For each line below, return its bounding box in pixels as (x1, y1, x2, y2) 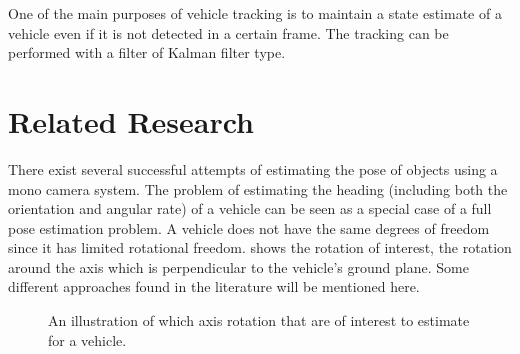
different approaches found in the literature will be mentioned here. (8, 276, 420, 297)
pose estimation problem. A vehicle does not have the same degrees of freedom (8, 217, 490, 238)
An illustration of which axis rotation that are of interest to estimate (48, 310, 470, 331)
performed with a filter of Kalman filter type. (8, 42, 286, 63)
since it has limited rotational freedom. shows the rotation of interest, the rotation (8, 237, 512, 258)
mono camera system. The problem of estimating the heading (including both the (8, 178, 508, 199)
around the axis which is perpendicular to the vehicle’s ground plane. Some (8, 256, 469, 277)
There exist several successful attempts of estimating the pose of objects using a (8, 158, 498, 179)
